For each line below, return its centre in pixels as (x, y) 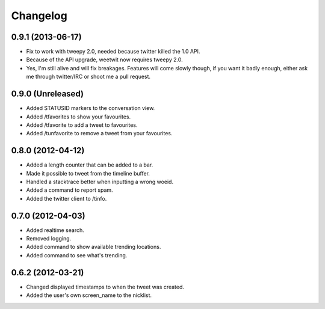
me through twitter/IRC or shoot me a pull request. (88, 77)
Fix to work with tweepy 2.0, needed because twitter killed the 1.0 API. (113, 52)
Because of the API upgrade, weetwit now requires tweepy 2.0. (104, 60)
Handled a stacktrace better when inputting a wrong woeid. (100, 182)
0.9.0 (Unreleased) (48, 94)
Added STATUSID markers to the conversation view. (91, 108)
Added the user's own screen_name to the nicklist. (89, 295)
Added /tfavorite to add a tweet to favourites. (82, 125)
